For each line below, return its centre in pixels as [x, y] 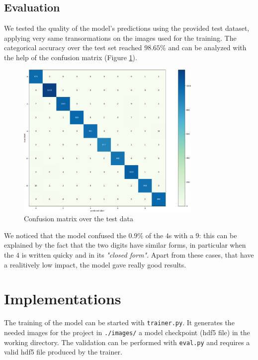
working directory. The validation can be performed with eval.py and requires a [127, 342]
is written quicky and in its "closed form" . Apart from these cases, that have [138, 255]
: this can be [218, 235]
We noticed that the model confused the [65, 235]
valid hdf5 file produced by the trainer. [63, 352]
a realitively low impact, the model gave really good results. [95, 264]
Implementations [63, 299]
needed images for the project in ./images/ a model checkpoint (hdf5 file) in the [127, 332]
